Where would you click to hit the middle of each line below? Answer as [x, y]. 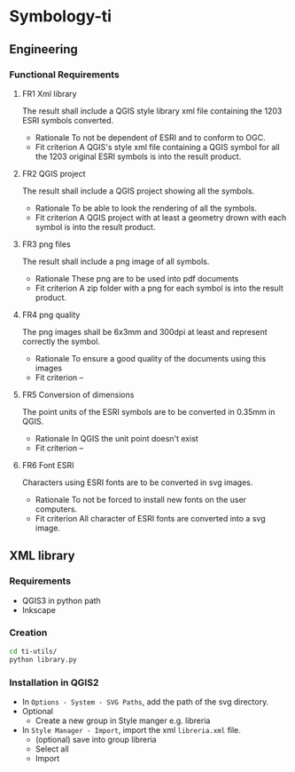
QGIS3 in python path [62, 601]
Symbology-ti [61, 16]
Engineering [43, 49]
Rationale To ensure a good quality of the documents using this [151, 358]
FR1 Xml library [49, 93]
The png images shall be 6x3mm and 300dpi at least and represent [144, 331]
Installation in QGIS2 [54, 682]
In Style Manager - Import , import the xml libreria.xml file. [132, 729]
